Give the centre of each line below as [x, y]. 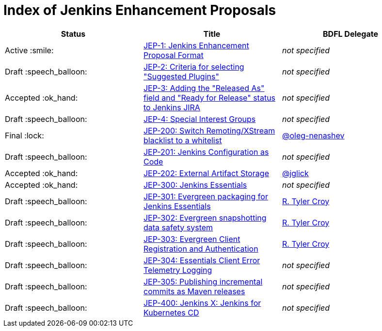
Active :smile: [29, 50]
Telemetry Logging [178, 270]
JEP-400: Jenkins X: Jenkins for [202, 303]
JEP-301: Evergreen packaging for [206, 196]
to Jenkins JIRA [172, 107]
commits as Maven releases [194, 291]
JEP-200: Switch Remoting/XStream [209, 130]
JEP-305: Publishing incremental [203, 281]
